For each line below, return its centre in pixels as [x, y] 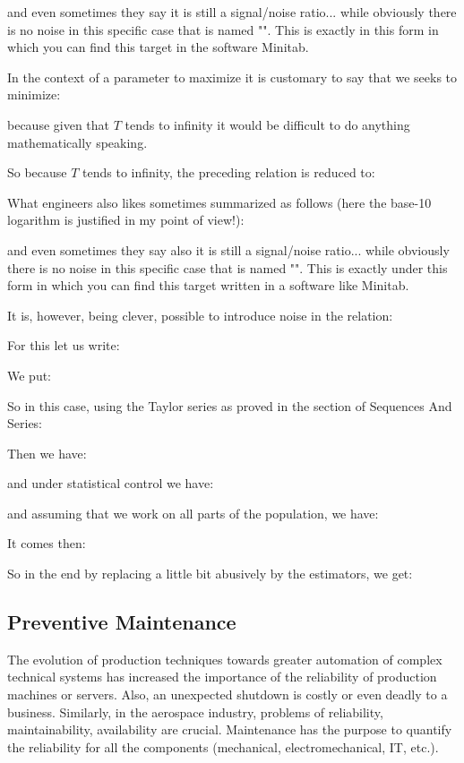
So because [37, 172]
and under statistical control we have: [111, 483]
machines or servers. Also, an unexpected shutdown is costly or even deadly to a [228, 694]
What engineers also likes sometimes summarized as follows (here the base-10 [219, 202]
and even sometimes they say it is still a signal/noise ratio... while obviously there [232, 12]
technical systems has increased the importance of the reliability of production [222, 677]
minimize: [34, 94]
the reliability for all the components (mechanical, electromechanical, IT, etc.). [223, 746]
